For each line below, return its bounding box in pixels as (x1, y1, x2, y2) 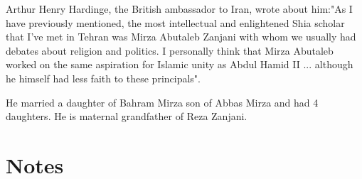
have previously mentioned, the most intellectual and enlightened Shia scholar (6, 15, 345, 30)
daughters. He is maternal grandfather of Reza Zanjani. (6, 109, 247, 124)
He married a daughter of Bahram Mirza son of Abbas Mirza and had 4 (6, 94, 319, 109)
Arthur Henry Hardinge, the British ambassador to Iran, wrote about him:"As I (6, 1, 353, 16)
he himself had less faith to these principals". (6, 70, 201, 85)
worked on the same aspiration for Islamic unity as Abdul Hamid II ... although (6, 57, 353, 72)
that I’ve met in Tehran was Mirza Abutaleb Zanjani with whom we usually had (6, 29, 356, 44)
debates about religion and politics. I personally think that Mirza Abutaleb (6, 43, 334, 58)
